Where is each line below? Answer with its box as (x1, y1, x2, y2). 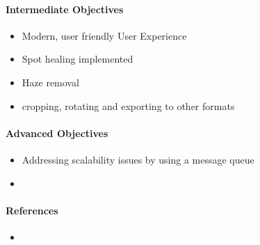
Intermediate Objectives (6, 1, 124, 16)
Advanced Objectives (6, 125, 108, 140)
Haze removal (22, 74, 79, 89)
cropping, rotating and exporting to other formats (22, 98, 235, 113)
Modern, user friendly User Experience (22, 28, 187, 42)
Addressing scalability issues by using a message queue (22, 152, 254, 166)
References (6, 203, 58, 217)
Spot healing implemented (22, 52, 133, 66)
